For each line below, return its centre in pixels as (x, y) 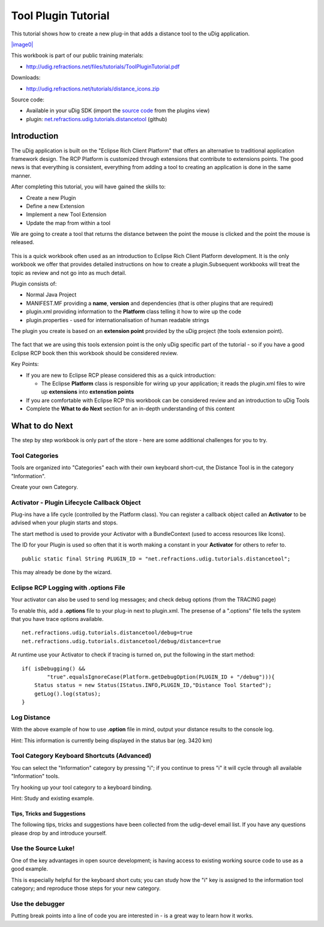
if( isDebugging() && (53, 668)
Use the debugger (38, 904)
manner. (21, 175)
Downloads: (26, 77)
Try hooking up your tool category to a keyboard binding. (82, 787)
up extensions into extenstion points (88, 392)
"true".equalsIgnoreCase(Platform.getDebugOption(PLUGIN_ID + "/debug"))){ (161, 677)
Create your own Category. (44, 487)
